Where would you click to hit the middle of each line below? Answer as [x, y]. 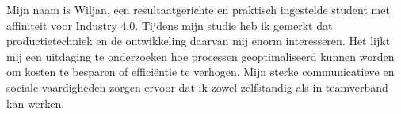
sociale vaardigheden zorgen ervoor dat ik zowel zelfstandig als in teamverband [197, 87]
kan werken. [36, 103]
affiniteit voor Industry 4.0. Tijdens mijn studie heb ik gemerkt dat [170, 25]
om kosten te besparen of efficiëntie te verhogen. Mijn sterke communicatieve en [200, 72]
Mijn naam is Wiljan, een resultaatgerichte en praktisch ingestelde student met [198, 9]
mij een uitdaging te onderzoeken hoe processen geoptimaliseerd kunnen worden [200, 56]
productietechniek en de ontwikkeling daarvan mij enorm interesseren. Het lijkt [199, 41]
